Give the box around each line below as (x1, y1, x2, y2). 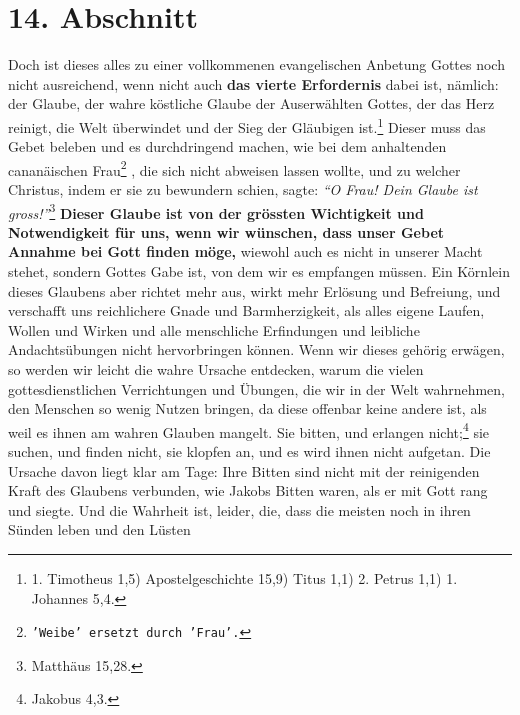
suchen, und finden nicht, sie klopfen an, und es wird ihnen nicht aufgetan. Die (8, 441, 491, 462)
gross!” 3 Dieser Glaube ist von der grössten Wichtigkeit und (8, 199, 424, 223)
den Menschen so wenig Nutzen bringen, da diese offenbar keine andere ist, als (8, 398, 487, 419)
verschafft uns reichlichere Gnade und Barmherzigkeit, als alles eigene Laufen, (8, 300, 485, 321)
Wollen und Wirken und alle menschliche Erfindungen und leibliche (8, 319, 420, 340)
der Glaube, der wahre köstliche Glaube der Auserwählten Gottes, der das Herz (8, 93, 495, 114)
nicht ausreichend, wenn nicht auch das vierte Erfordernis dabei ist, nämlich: (8, 73, 499, 94)
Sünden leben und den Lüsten (8, 519, 191, 540)
